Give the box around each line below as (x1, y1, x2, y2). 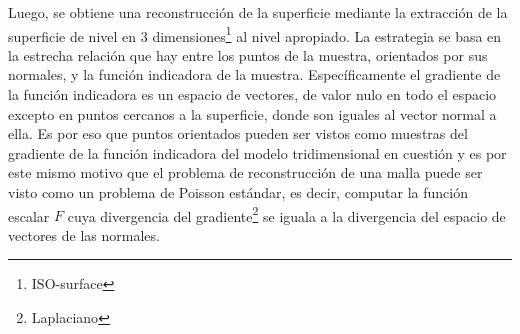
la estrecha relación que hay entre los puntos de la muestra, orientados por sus (8, 44, 488, 65)
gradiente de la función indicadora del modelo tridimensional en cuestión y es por (8, 142, 507, 163)
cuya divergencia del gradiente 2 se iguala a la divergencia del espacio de (67, 202, 506, 226)
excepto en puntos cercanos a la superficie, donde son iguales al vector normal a (8, 103, 497, 124)
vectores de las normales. (8, 224, 160, 245)
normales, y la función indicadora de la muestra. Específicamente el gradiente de (8, 64, 501, 85)
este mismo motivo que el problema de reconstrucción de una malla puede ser (8, 162, 483, 183)
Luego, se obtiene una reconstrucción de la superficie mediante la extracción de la (8, 2, 508, 22)
